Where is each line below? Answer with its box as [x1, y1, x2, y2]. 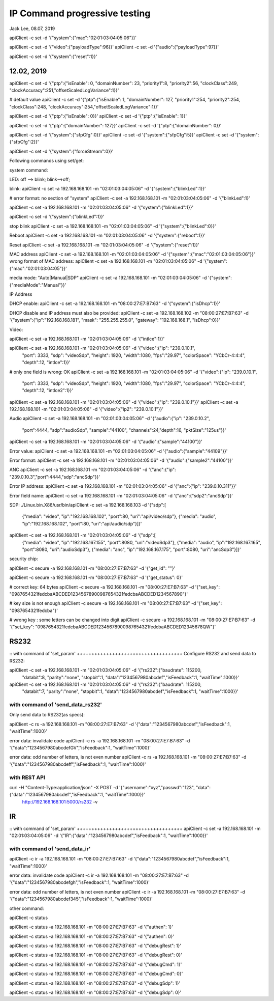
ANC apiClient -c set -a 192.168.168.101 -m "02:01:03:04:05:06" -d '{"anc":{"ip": [9, 466, 176, 473]
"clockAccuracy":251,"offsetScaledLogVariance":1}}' [9, 87, 119, 94]
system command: [9, 167, 48, 173]
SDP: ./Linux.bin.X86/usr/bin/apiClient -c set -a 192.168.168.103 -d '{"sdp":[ [9, 502, 166, 508]
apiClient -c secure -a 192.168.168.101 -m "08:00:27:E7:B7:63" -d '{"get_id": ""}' [9, 565, 176, 571]
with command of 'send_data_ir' [9, 845, 91, 852]
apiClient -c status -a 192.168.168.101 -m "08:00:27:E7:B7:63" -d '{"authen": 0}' [9, 933, 175, 939]
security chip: [9, 555, 38, 562]
